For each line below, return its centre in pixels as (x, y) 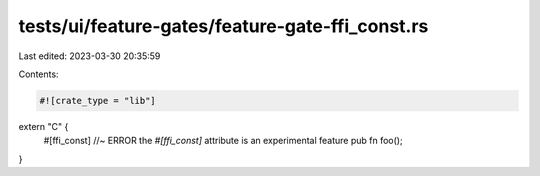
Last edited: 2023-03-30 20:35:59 (89, 56)
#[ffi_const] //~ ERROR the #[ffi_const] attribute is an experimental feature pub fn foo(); (223, 141)
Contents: (38, 74)
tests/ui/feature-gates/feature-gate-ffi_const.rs (223, 26)
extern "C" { (43, 126)
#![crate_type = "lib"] (98, 100)
